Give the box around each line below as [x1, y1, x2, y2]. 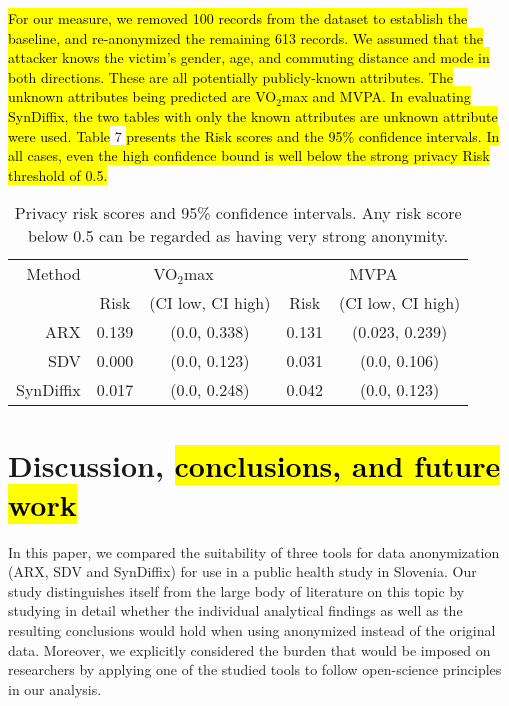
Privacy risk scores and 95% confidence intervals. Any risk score [14, 201, 462, 225]
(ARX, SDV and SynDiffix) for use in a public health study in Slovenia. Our [8, 561, 477, 582]
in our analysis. [8, 678, 102, 699]
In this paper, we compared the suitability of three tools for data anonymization [8, 541, 500, 562]
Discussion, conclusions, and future [8, 444, 501, 485]
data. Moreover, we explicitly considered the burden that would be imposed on [8, 639, 491, 660]
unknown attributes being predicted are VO [8, 86, 277, 107]
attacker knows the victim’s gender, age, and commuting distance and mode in [8, 47, 490, 68]
